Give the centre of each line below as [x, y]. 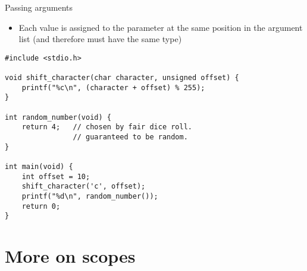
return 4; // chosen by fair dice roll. [107, 127]
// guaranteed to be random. [130, 137]
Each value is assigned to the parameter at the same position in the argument [161, 27]
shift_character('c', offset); [84, 186]
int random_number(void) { [58, 117]
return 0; [41, 206]
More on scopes [70, 256]
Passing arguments [39, 7]
